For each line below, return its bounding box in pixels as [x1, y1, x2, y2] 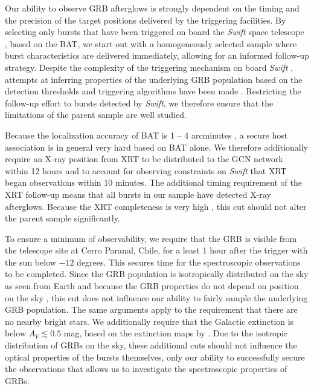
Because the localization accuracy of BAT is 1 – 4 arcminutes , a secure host [5, 128, 288, 141]
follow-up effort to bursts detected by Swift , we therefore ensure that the [5, 96, 274, 109]
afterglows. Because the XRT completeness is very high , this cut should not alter [5, 200, 307, 212]
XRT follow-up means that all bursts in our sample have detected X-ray [5, 188, 271, 200]
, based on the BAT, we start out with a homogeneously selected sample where [5, 37, 297, 50]
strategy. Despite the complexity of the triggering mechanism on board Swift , [5, 60, 293, 73]
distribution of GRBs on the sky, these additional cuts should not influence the [5, 339, 297, 351]
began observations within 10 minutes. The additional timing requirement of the [5, 176, 302, 189]
